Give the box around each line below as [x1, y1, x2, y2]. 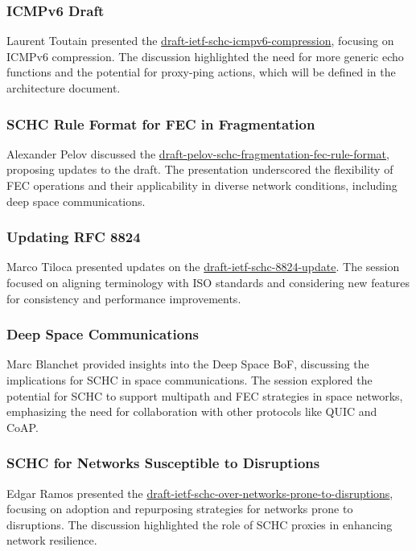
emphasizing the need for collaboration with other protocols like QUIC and [6, 403, 377, 420]
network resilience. [6, 532, 97, 549]
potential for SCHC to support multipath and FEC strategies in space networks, [6, 387, 403, 404]
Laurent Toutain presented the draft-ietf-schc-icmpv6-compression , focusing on [6, 32, 394, 49]
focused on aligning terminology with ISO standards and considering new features [6, 274, 410, 290]
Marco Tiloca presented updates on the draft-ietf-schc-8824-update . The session [6, 258, 400, 275]
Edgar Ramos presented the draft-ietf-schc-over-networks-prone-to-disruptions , [6, 484, 393, 501]
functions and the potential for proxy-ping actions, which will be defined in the [6, 64, 396, 80]
